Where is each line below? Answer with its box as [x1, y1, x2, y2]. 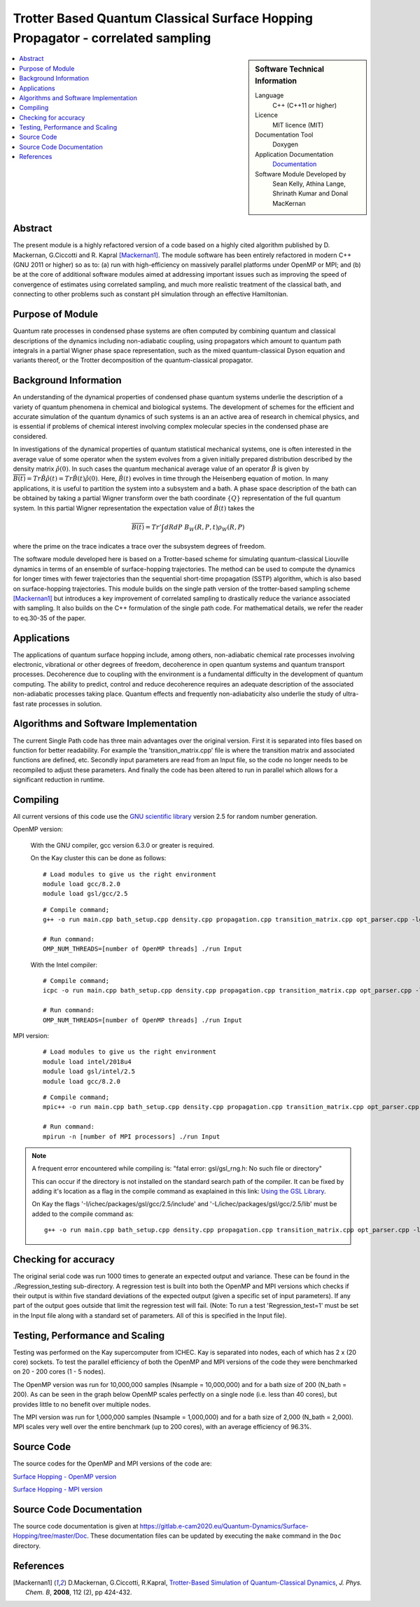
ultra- [342, 690, 359, 698]
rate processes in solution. [25, 699, 102, 708]
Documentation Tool [255, 130, 314, 139]
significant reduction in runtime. [13, 775, 105, 784]
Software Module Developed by [255, 170, 346, 178]
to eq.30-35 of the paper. [13, 614, 87, 622]
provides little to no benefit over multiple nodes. [13, 1400, 151, 1408]
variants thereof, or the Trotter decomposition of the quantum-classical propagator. [13, 356, 253, 364]
